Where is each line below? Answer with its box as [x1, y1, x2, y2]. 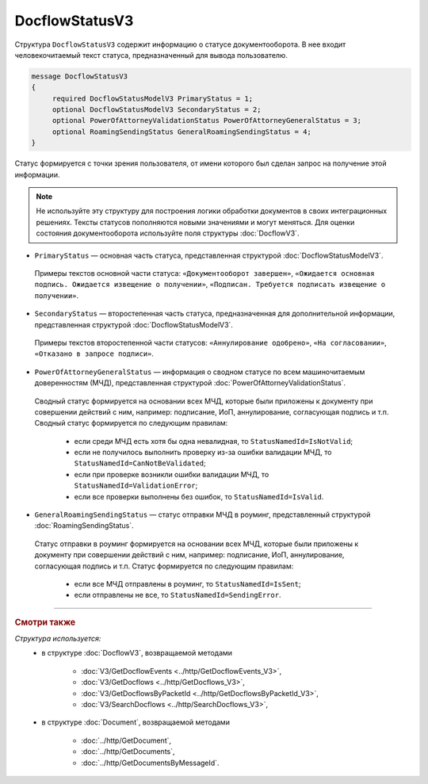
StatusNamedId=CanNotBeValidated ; [74, 458, 206, 468]
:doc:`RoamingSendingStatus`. [34, 521, 134, 530]
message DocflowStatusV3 [31, 71, 128, 81]
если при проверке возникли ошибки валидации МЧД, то [74, 469, 269, 479]
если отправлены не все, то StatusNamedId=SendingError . [74, 591, 281, 600]
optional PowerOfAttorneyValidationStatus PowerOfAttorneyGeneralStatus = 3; [52, 116, 362, 125]
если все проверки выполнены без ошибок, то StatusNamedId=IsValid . [74, 491, 324, 501]
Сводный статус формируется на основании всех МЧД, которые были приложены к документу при [34, 396, 373, 406]
